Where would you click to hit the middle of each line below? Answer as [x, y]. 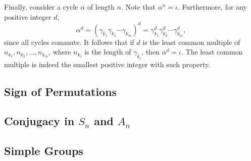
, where [60, 52]
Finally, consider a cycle [41, 7]
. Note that [138, 7]
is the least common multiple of [191, 42]
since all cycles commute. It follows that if [69, 42]
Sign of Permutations [61, 91]
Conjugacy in [39, 121]
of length [101, 7]
